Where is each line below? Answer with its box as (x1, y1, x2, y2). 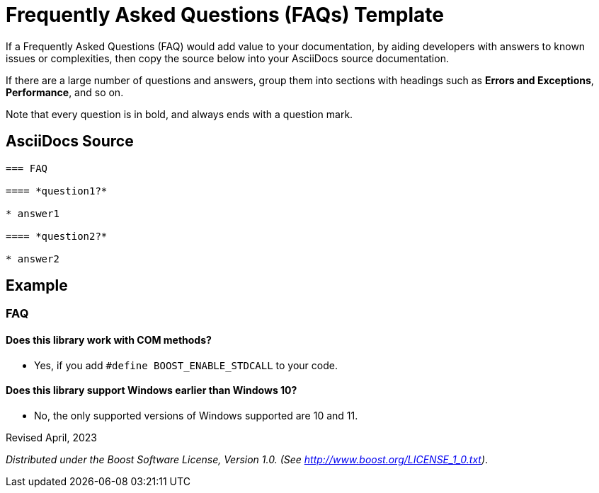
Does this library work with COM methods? (6, 334, 212, 347)
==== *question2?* (6, 230, 108, 242)
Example (6, 277, 68, 295)
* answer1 (6, 207, 59, 219)
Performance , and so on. (6, 86, 124, 98)
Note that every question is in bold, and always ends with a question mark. (6, 108, 353, 120)
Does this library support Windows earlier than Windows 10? (6, 384, 297, 397)
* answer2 (6, 253, 59, 265)
